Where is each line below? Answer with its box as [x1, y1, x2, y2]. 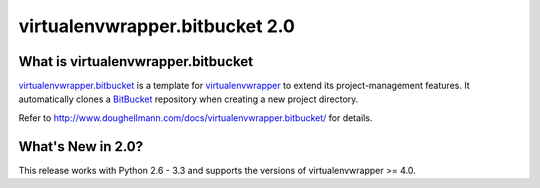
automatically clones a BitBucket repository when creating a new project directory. [18, 93, 359, 105]
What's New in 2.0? [18, 138, 144, 155]
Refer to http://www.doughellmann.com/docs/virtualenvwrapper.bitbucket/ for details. [18, 111, 373, 124]
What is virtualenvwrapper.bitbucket [18, 53, 254, 70]
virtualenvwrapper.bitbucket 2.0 [18, 15, 295, 37]
